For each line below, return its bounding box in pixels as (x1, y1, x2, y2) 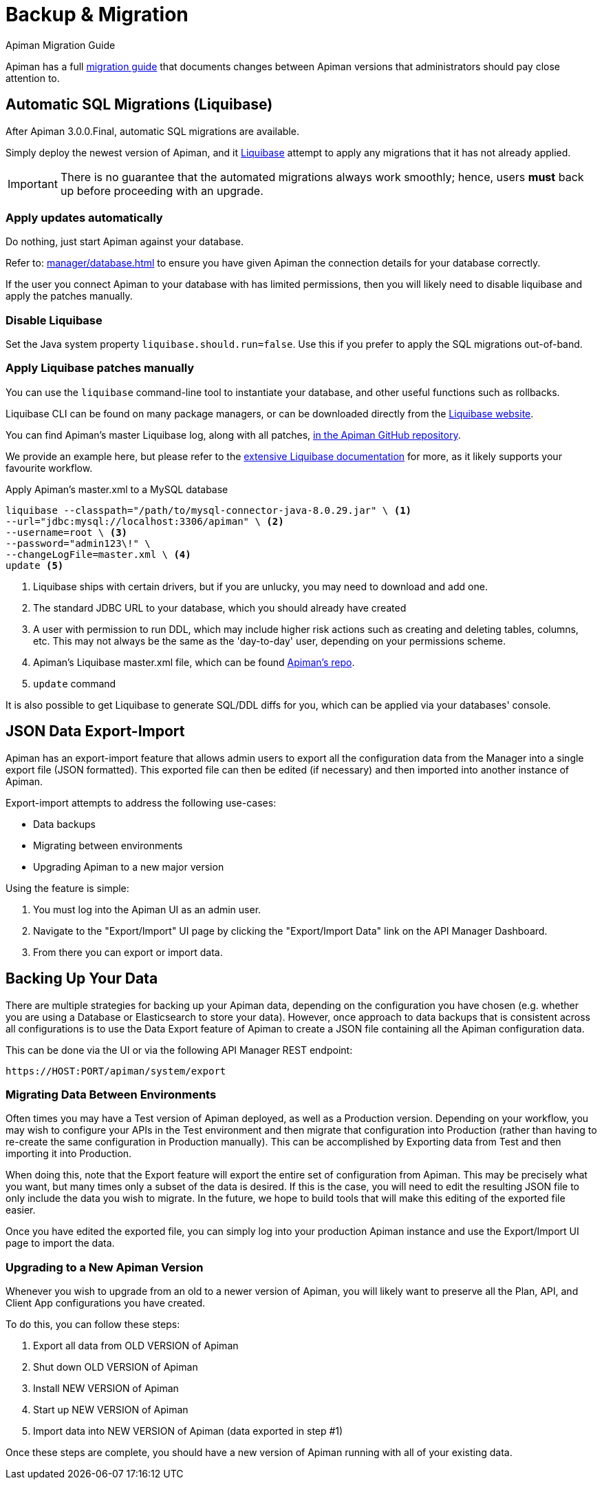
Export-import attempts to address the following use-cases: (6, 796, 277, 809)
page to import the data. (6, 1237, 115, 1249)
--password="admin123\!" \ (6, 537, 151, 549)
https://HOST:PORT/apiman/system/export (6, 1065, 226, 1077)
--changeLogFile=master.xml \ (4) (6, 548, 191, 560)
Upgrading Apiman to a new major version (33, 860, 224, 873)
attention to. (6, 72, 60, 84)
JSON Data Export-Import (6, 723, 185, 740)
